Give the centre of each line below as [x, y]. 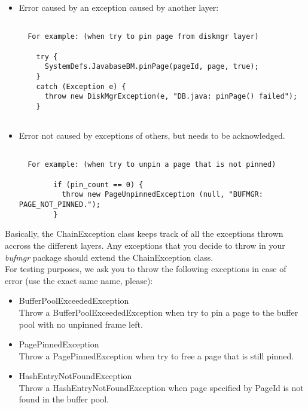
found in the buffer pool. [64, 399]
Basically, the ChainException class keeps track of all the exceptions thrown [144, 234]
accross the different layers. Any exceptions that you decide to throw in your [145, 245]
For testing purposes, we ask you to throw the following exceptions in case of [146, 269]
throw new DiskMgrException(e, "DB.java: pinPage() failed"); [171, 97]
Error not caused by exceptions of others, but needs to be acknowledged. [152, 135]
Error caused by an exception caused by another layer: [119, 7]
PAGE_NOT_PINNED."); [60, 205]
